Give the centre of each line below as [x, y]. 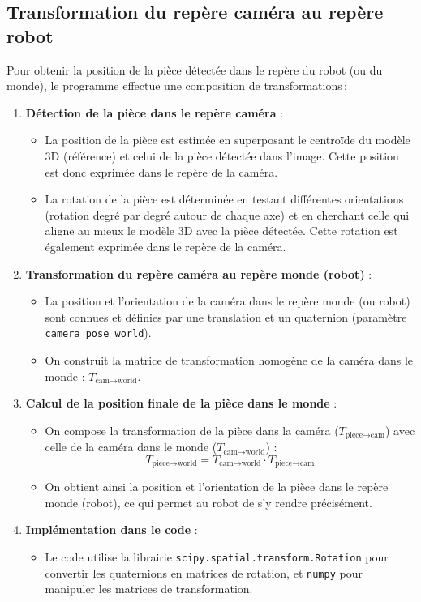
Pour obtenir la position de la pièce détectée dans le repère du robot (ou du [195, 69]
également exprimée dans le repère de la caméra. [165, 246]
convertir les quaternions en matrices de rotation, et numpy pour [204, 572]
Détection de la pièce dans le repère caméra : [155, 112]
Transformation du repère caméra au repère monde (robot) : [199, 273]
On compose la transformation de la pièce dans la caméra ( [192, 430]
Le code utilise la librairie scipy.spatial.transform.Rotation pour [217, 557]
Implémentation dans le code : [112, 529]
